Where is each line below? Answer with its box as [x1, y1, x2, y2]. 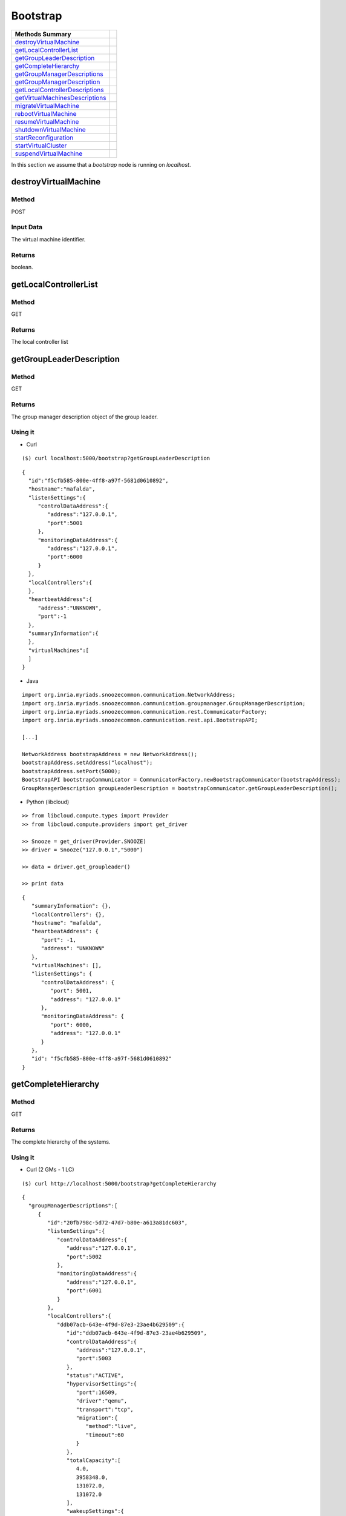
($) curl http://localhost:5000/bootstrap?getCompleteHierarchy [22, 1180, 217, 1187]
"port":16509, [76, 1389, 118, 1396]
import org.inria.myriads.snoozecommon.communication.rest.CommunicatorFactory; [22, 708, 268, 716]
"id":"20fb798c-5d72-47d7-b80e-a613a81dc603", [47, 1219, 188, 1226]
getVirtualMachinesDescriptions [15, 93, 106, 102]
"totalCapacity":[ [67, 1457, 121, 1464]
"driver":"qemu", [76, 1398, 128, 1404]
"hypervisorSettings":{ [67, 1380, 137, 1387]
